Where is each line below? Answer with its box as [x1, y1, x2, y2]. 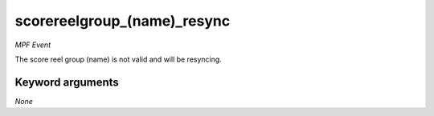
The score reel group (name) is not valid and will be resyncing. [14, 54, 223, 64]
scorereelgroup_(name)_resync [14, 12, 231, 30]
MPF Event [14, 40, 51, 50]
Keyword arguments [14, 75, 120, 89]
